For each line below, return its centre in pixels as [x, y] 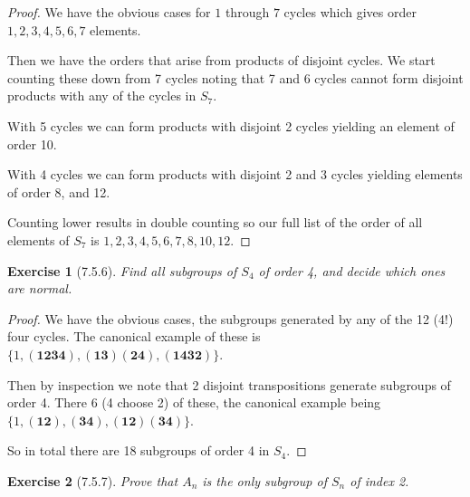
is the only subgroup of [264, 480]
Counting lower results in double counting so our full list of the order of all [215, 222]
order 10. [32, 143]
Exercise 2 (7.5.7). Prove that [93, 480]
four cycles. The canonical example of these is [134, 336]
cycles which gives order [350, 12]
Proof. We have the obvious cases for [109, 12]
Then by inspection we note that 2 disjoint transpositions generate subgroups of [229, 384]
